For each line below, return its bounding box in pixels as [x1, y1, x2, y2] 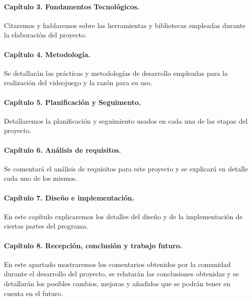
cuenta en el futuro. [4, 288, 63, 298]
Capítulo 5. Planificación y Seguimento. [4, 97, 141, 107]
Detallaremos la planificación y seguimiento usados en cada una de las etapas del [4, 115, 248, 126]
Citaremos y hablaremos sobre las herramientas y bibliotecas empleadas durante [4, 20, 246, 30]
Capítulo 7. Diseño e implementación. [4, 192, 134, 202]
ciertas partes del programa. [4, 221, 89, 231]
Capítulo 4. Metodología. [4, 49, 91, 59]
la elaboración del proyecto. [4, 30, 87, 40]
